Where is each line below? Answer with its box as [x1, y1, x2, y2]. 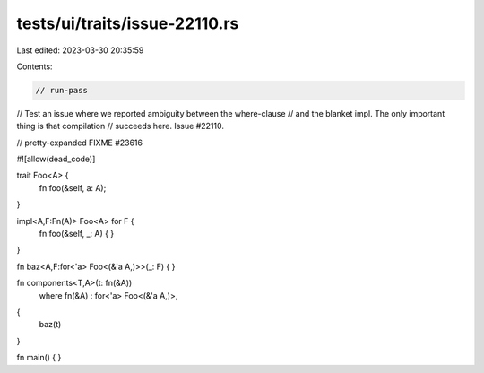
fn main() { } [16, 352, 62, 363]
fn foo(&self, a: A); [39, 182, 107, 193]
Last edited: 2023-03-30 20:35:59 [16, 45, 144, 56]
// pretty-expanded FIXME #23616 [16, 137, 143, 148]
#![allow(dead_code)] [16, 153, 96, 165]
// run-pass [35, 85, 89, 95]
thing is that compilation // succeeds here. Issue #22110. [16, 121, 224, 132]
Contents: [16, 61, 53, 72]
